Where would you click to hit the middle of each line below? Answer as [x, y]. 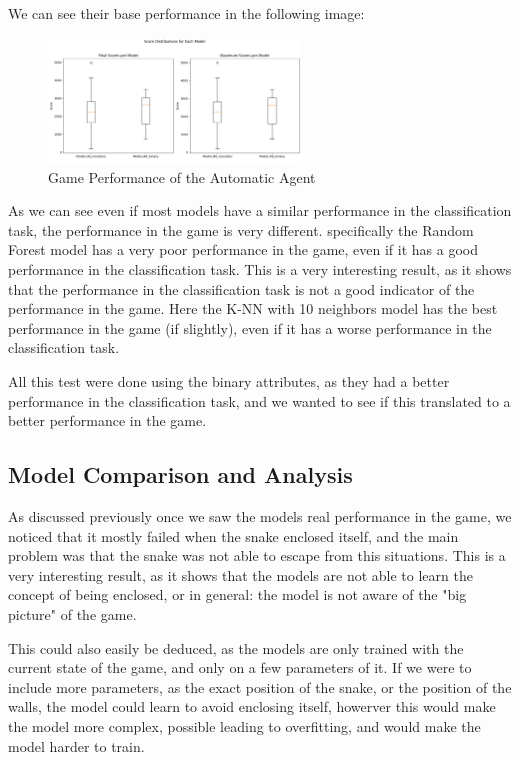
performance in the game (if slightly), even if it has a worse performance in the [250, 327]
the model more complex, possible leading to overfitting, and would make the [244, 725]
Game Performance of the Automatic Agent [182, 176]
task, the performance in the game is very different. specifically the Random [241, 229]
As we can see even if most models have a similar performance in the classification [260, 210]
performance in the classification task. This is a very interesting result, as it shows [260, 269]
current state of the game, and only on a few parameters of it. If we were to [240, 667]
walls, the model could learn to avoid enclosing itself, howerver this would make [252, 706]
